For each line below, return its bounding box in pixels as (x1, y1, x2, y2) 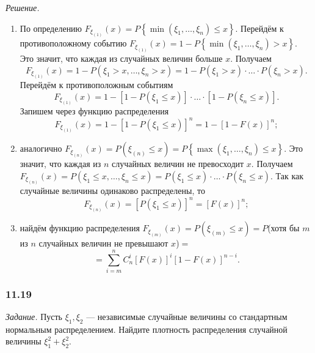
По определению (20, 21, 82, 34)
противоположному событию (20, 37, 127, 50)
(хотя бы (267, 221, 300, 234)
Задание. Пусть (5, 310, 62, 323)
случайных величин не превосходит (111, 157, 244, 170)
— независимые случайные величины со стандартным (86, 310, 288, 323)
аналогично (20, 142, 62, 155)
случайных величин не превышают (38, 237, 168, 250)
